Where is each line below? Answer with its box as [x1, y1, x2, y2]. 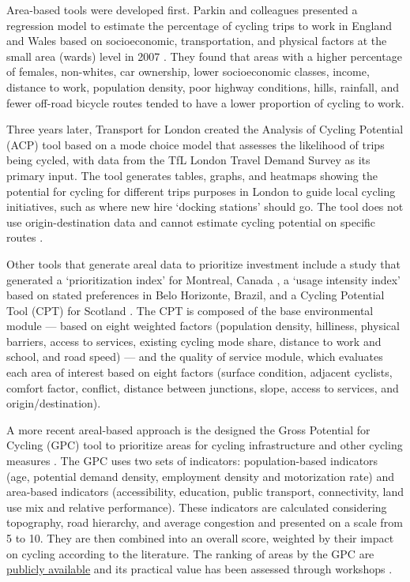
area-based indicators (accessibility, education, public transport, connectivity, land [6, 483, 404, 500]
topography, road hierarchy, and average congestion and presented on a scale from [6, 514, 403, 531]
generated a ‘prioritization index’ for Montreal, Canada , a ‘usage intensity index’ [6, 271, 401, 287]
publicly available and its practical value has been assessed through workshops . [6, 561, 393, 577]
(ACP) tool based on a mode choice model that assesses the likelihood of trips [6, 136, 385, 152]
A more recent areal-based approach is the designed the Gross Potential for [6, 421, 371, 437]
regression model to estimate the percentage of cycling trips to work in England [6, 17, 392, 33]
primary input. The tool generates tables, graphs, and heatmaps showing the [6, 167, 378, 183]
